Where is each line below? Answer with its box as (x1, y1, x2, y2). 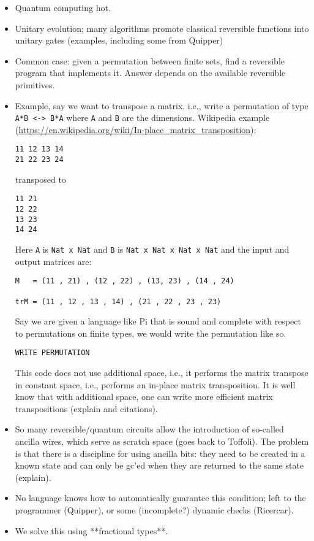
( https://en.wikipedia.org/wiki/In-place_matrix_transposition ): (15, 123, 256, 136)
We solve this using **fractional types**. (15, 524, 168, 537)
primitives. (15, 78, 55, 91)
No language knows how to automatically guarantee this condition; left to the (15, 491, 306, 504)
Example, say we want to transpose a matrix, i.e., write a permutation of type (15, 99, 308, 112)
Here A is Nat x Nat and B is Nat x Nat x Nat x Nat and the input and (15, 242, 290, 255)
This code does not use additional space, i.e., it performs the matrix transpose (15, 366, 308, 378)
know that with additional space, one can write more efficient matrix (15, 390, 273, 403)
